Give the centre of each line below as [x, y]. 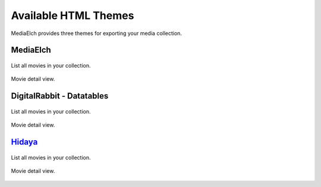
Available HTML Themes [73, 15]
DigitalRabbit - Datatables [60, 96]
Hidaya [24, 142]
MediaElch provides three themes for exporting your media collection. [97, 33]
